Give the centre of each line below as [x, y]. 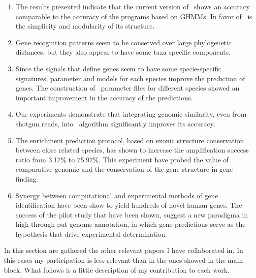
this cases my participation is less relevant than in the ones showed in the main [124, 260]
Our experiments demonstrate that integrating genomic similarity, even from [131, 114]
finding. [27, 178]
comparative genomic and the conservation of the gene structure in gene [124, 169]
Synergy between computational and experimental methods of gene [117, 195]
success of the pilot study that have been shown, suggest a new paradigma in [132, 214]
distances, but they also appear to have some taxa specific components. [123, 52]
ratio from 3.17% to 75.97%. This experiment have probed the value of [122, 159]
